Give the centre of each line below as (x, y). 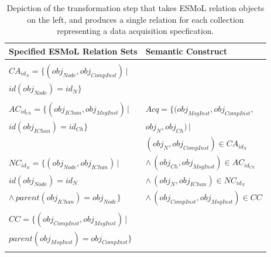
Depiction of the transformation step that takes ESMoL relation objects (135, 8)
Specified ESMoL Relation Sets (73, 51)
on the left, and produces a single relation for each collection (135, 19)
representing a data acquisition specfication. (135, 31)
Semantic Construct (186, 51)
